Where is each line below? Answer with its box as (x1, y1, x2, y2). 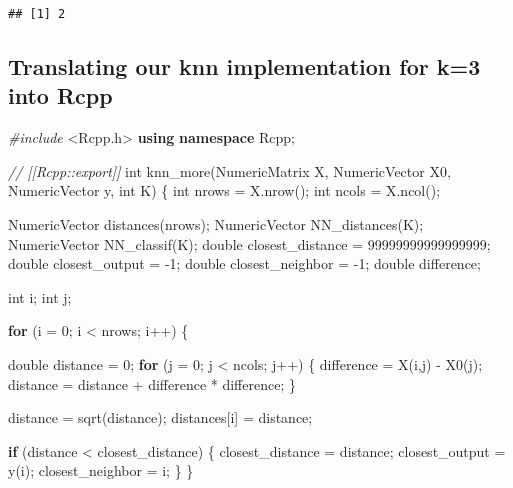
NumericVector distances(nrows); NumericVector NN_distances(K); (8, 214, 424, 235)
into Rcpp (8, 80, 113, 111)
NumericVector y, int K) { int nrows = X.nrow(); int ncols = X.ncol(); (8, 180, 441, 201)
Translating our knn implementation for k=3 (8, 51, 481, 82)
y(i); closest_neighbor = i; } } (8, 460, 194, 481)
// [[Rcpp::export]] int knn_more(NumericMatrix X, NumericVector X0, (8, 160, 451, 181)
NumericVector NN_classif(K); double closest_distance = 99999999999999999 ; (8, 233, 491, 254)
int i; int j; (8, 286, 72, 307)
